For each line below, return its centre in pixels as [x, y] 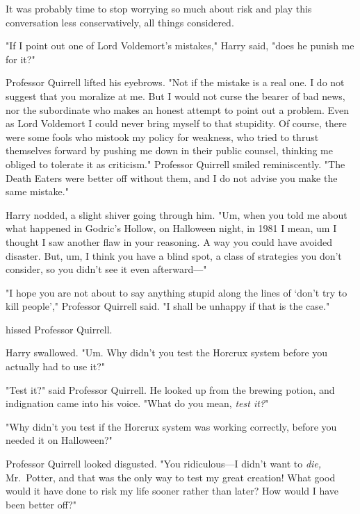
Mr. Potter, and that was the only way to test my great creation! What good [171, 477]
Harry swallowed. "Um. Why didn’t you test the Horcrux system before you [167, 353]
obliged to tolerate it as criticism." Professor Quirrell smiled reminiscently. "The [175, 164]
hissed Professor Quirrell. [59, 329]
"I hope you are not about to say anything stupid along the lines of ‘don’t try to [177, 292]
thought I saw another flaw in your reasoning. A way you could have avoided [169, 241]
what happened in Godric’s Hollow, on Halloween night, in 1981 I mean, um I [171, 228]
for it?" [21, 59]
